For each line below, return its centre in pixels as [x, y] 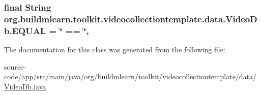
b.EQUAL [25, 30]
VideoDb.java [25, 86]
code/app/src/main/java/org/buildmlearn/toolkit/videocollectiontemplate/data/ [130, 76]
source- [15, 66]
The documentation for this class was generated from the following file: [115, 50]
